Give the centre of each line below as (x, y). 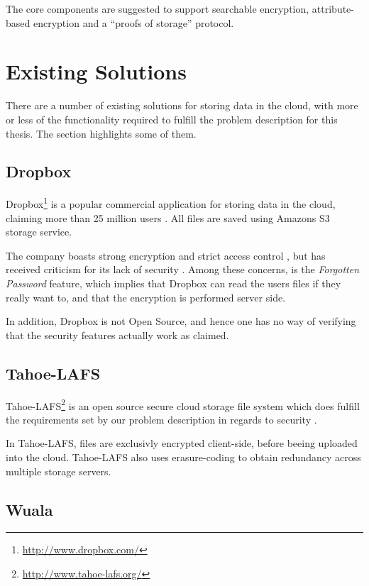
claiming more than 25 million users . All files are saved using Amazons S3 (168, 217)
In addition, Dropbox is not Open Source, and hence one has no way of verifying (181, 321)
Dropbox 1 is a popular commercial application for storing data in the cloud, (171, 203)
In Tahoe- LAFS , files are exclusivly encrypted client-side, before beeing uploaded (182, 443)
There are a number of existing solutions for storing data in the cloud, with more (182, 105)
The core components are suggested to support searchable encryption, (158, 9)
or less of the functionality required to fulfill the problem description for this (172, 119)
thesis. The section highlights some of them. (101, 133)
